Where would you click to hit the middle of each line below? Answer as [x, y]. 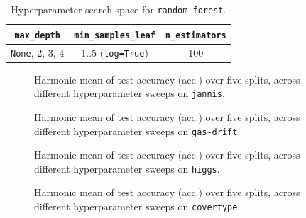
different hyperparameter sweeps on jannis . [130, 93]
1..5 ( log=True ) [115, 52]
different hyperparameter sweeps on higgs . [127, 168]
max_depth [37, 35]
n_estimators [196, 35]
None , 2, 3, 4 [38, 52]
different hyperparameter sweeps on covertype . [137, 206]
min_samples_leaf [115, 35]
